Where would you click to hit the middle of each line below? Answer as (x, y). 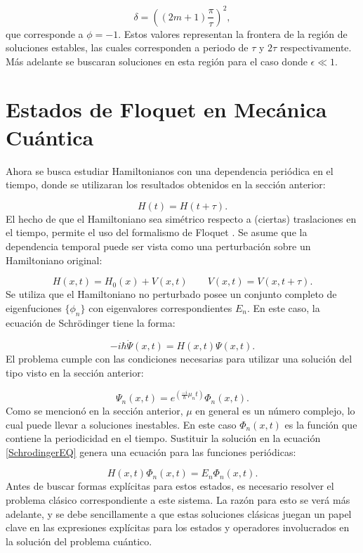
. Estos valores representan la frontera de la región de (233, 33)
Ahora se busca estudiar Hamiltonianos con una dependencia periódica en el (170, 170)
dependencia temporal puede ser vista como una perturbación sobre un (158, 246)
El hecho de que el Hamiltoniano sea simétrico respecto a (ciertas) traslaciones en (181, 218)
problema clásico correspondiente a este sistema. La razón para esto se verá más (178, 500)
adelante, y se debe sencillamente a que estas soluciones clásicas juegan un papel (179, 513)
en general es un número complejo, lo (275, 411)
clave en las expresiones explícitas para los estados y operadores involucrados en (178, 527)
